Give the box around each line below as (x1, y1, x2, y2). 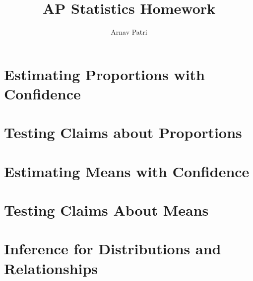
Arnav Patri (111, 27, 147, 37)
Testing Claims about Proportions (4, 122, 242, 142)
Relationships (4, 258, 98, 278)
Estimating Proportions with (4, 64, 205, 84)
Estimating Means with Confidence (4, 161, 250, 181)
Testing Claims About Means (4, 200, 209, 220)
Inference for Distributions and (4, 238, 221, 259)
